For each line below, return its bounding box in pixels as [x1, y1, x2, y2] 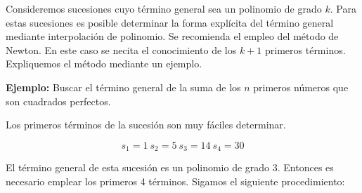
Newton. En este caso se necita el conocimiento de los [6, 42, 237, 57]
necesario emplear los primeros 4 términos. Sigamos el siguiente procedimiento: [6, 173, 345, 188]
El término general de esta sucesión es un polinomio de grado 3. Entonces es [6, 160, 334, 175]
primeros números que [253, 79, 349, 94]
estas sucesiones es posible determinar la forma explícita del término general [6, 15, 334, 29]
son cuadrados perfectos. [6, 93, 111, 108]
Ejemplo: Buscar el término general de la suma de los [6, 79, 241, 94]
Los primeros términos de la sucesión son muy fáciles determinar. [6, 117, 286, 132]
